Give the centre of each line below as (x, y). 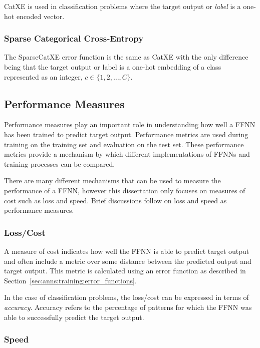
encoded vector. (40, 16)
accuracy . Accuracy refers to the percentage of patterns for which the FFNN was (128, 307)
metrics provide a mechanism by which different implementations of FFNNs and (127, 154)
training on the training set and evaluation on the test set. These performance (124, 144)
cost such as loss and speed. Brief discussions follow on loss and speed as (115, 200)
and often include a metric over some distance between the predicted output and (128, 261)
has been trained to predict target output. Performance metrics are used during (126, 134)
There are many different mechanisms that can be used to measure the (112, 181)
